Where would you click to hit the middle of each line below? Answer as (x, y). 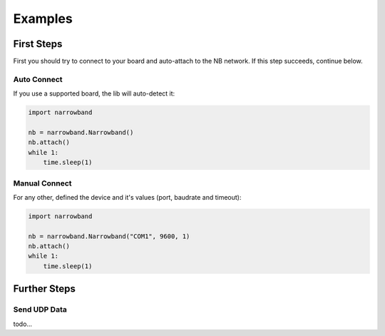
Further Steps (45, 289)
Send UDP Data (40, 310)
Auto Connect (38, 79)
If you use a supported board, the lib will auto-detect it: (94, 93)
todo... (22, 324)
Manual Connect (42, 183)
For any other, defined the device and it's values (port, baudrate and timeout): (127, 197)
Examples (43, 19)
